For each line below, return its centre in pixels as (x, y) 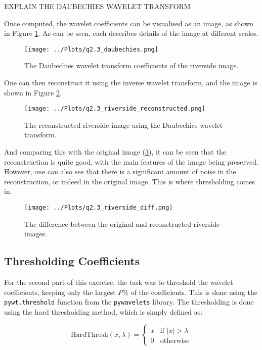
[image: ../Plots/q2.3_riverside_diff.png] (99, 208)
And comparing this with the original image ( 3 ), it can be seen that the (115, 152)
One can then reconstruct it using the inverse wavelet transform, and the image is (131, 83)
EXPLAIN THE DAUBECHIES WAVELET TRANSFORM (97, 6)
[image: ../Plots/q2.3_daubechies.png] (91, 49)
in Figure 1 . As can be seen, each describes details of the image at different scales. (131, 33)
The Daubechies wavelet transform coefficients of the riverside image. (132, 65)
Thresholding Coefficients (72, 261)
